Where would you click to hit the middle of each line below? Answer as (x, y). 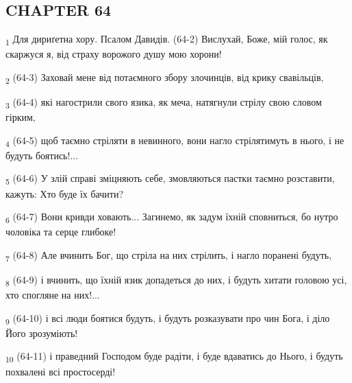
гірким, (21, 117)
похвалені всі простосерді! (61, 371)
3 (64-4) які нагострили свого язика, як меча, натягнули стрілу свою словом (164, 103)
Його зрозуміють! (42, 333)
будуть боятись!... (42, 155)
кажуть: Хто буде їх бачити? (65, 193)
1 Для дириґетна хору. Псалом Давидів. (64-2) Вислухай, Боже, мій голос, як (167, 39)
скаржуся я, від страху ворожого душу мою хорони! (114, 54)
